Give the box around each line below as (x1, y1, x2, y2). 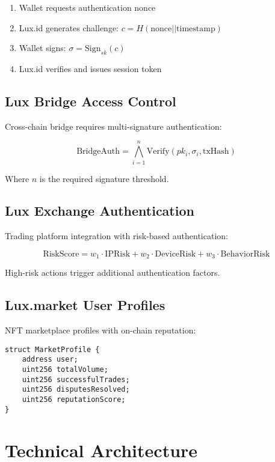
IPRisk (105, 249, 131, 258)
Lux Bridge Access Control (5, 91, 176, 110)
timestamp (176, 24, 215, 33)
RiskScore (43, 249, 79, 258)
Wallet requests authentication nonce (19, 1, 156, 13)
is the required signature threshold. (39, 172, 169, 184)
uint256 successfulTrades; (22, 375, 130, 384)
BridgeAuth (76, 147, 120, 156)
